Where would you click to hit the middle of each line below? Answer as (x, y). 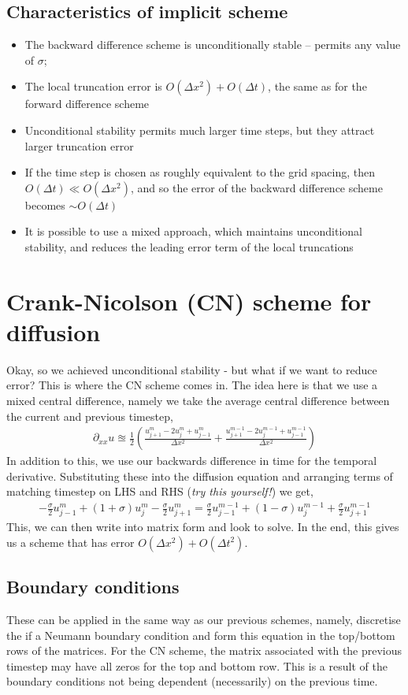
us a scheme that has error (70, 542)
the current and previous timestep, (90, 416)
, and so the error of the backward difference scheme (256, 187)
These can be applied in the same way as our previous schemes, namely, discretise (204, 620)
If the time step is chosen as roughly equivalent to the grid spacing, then (200, 172)
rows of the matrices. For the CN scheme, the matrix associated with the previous (204, 650)
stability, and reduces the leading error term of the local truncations (189, 246)
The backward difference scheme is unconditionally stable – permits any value (213, 45)
